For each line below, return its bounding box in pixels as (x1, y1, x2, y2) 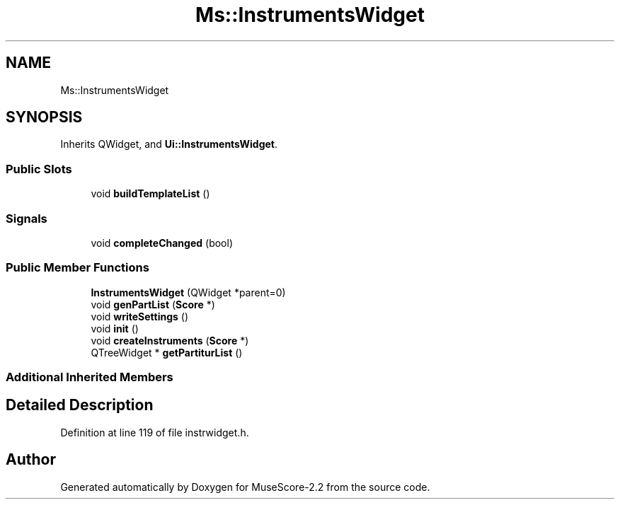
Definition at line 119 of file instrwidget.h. (60, 426, 249, 439)
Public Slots (6, 161, 72, 176)
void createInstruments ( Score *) (91, 334, 249, 347)
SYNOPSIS (6, 108, 83, 127)
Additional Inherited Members (6, 370, 173, 385)
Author (6, 451, 56, 469)
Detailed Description (6, 396, 154, 414)
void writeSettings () (91, 310, 189, 323)
